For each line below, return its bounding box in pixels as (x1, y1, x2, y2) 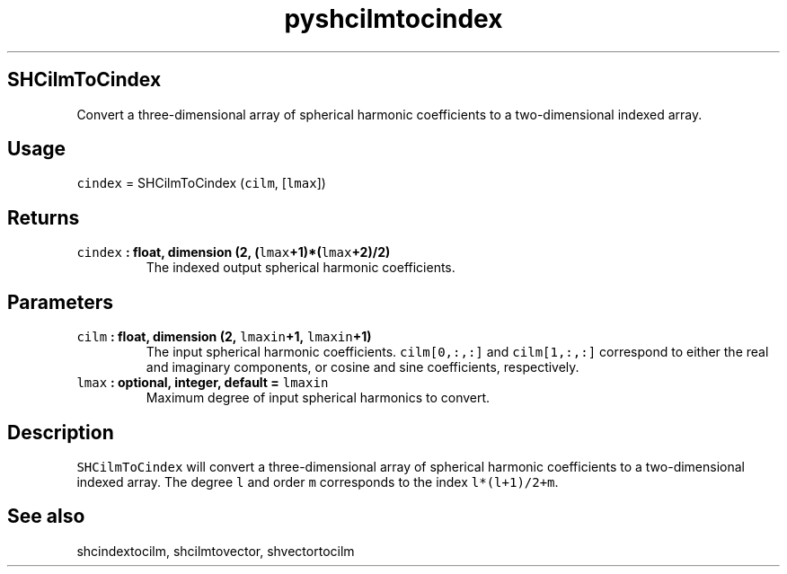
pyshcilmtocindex (284, 4, 503, 34)
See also (7, 505, 85, 528)
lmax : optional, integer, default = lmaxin (76, 375, 329, 391)
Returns (7, 206, 80, 229)
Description (7, 420, 114, 444)
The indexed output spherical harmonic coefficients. (146, 260, 455, 276)
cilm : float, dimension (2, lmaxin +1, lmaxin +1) (76, 329, 372, 345)
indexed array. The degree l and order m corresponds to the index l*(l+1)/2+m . (76, 473, 559, 490)
